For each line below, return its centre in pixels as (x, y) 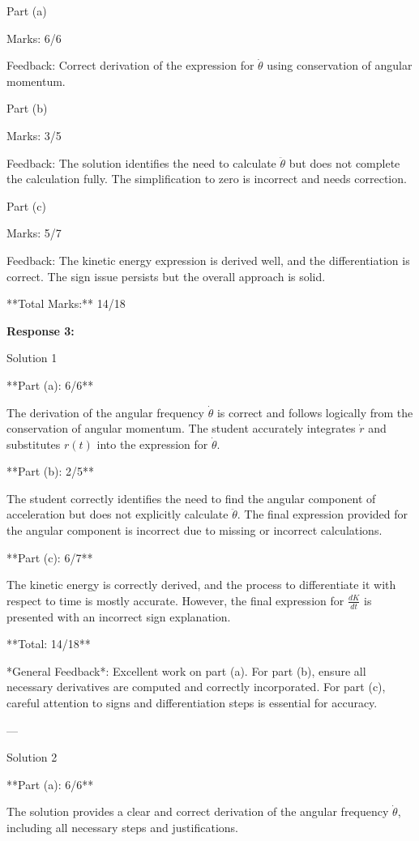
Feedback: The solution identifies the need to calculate (141, 162)
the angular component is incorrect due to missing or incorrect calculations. (195, 530)
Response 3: (41, 330)
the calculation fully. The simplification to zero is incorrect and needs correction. (207, 179)
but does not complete (344, 162)
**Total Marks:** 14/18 (66, 303)
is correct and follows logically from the (315, 412)
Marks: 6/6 (34, 38)
